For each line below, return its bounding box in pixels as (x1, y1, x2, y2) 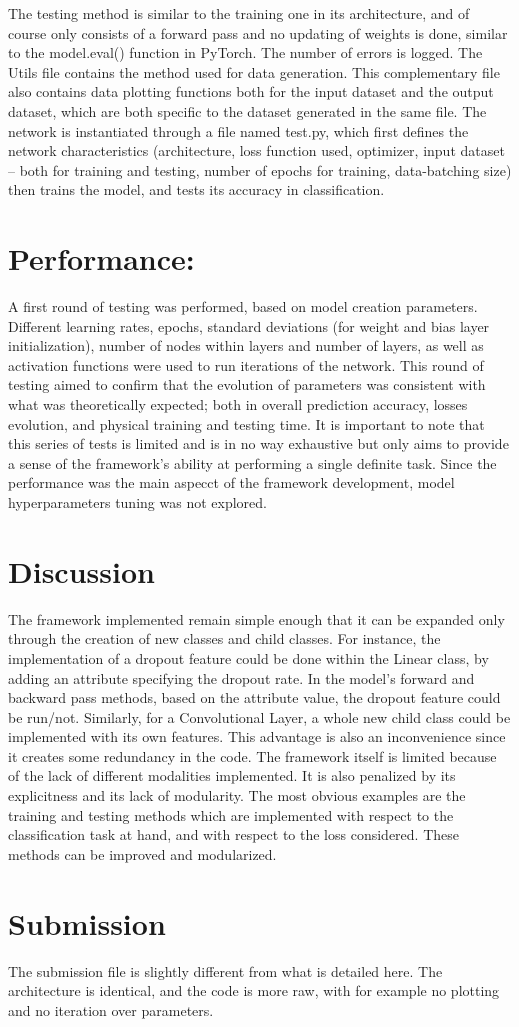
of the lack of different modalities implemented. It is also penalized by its (8, 765, 456, 786)
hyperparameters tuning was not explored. (8, 492, 267, 512)
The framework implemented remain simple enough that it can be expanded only (8, 608, 505, 629)
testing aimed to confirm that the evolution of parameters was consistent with (8, 374, 486, 395)
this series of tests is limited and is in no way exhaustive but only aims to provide (8, 433, 509, 454)
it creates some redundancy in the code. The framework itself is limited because (8, 745, 497, 766)
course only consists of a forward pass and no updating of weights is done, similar (8, 22, 508, 43)
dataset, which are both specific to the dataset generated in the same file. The (8, 100, 487, 121)
